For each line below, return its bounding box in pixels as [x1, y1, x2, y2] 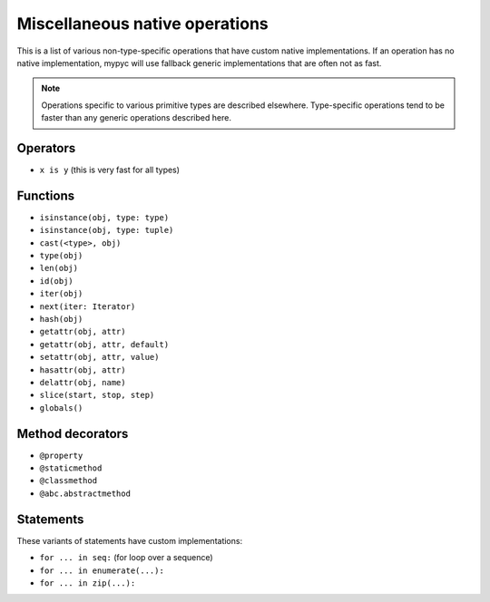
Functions [16, 188, 75, 203]
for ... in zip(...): [39, 578, 136, 588]
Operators [16, 141, 76, 156]
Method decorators [16, 426, 129, 442]
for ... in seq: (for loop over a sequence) [39, 552, 213, 563]
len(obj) [39, 263, 79, 274]
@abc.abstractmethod [39, 488, 132, 499]
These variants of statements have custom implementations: [16, 535, 243, 546]
